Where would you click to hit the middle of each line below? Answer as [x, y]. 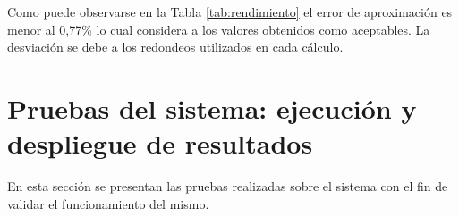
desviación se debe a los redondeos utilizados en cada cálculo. [175, 47]
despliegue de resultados [160, 143]
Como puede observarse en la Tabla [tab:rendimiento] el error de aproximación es [230, 12]
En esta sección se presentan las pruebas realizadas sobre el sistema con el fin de [228, 186]
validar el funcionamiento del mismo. [108, 203]
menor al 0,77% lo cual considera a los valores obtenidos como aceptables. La [219, 29]
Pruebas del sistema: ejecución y [212, 108]
